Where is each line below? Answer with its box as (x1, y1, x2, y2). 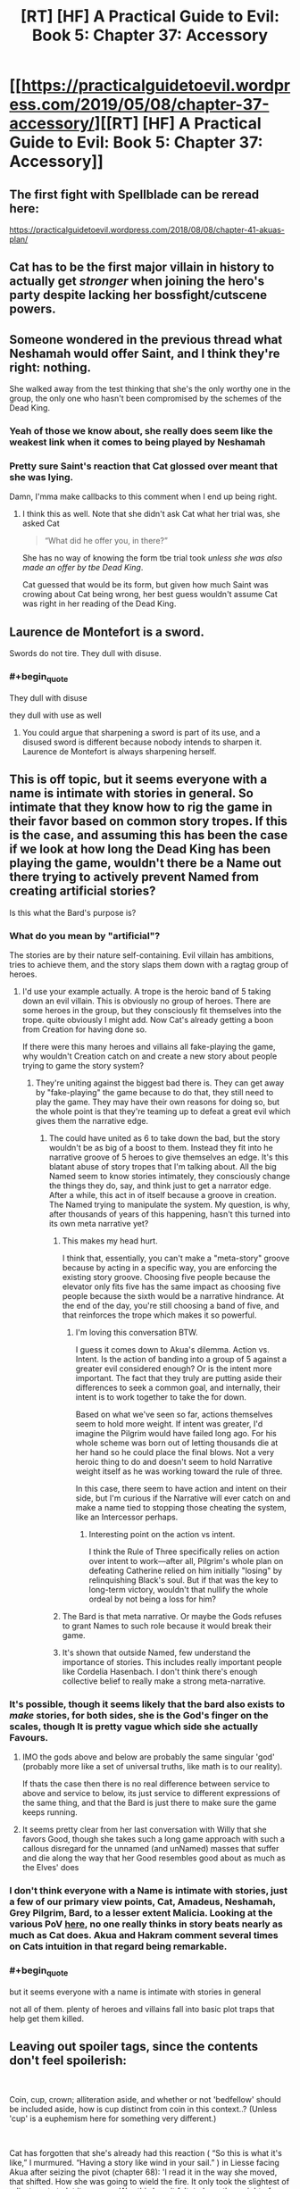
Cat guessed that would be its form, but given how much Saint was (21, 579, 270, 590)
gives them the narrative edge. (35, 1115, 149, 1126)
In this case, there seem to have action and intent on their (75, 1483, 287, 1494)
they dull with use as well (9, 710, 102, 720)
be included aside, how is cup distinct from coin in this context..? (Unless (9, 2103, 278, 2114)
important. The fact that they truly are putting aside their (75, 1372, 283, 1383)
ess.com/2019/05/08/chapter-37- (9, 95, 270, 115)
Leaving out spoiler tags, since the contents (9, 2039, 259, 2054)
